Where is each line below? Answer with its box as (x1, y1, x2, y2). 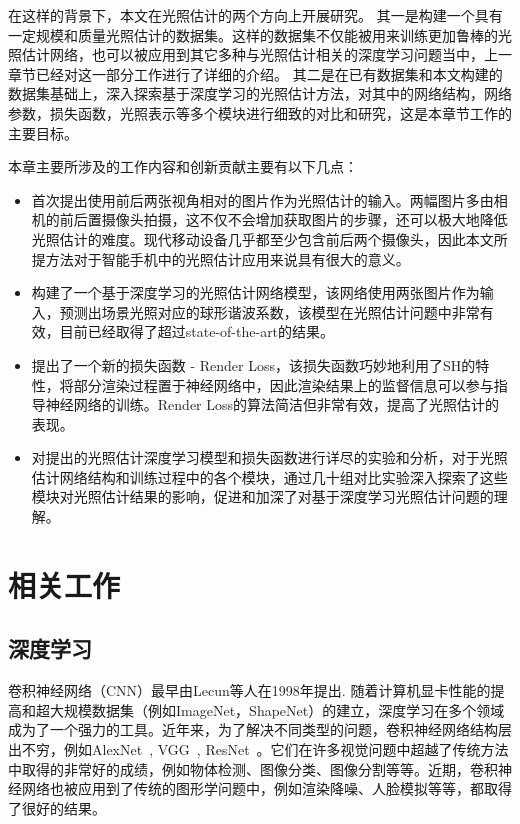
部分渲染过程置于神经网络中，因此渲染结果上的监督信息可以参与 (73, 374, 494, 395)
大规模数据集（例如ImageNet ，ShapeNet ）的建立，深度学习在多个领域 (49, 699, 505, 720)
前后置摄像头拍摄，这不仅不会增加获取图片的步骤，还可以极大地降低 (59, 209, 508, 230)
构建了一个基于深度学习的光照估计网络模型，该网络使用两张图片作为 (31, 282, 480, 303)
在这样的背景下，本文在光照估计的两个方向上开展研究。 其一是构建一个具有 (8, 5, 503, 25)
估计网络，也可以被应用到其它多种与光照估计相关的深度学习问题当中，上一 (21, 44, 512, 65)
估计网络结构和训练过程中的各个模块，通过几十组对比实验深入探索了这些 (31, 466, 508, 487)
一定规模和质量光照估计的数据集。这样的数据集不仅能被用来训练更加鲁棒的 (8, 24, 498, 45)
